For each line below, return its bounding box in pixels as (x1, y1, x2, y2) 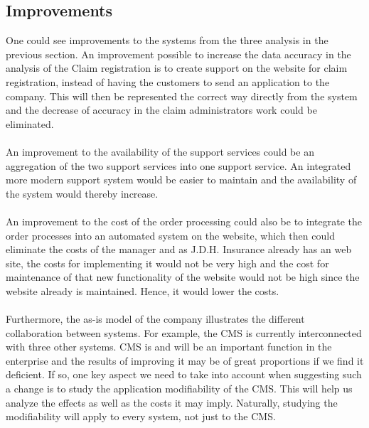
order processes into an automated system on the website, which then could (6, 228, 335, 242)
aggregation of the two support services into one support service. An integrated (6, 158, 351, 173)
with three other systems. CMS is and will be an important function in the (6, 339, 332, 354)
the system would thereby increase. (6, 186, 159, 200)
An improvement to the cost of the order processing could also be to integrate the (6, 213, 362, 228)
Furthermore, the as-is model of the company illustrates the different (6, 311, 305, 326)
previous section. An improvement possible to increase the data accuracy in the (6, 46, 351, 61)
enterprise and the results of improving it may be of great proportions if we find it (6, 353, 364, 368)
